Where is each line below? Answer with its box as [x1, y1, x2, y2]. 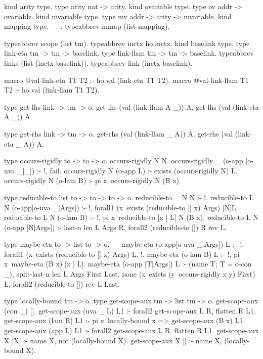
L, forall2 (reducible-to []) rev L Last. [4, 278, 120, 289]
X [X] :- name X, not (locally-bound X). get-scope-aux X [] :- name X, [4, 335, 222, 345]
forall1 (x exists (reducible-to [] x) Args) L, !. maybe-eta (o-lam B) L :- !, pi [4, 248, 240, 259]
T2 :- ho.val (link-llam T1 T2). [4, 84, 100, 95]
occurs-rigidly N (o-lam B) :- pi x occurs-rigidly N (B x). [4, 175, 181, 186]
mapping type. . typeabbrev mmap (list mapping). [4, 21, 170, 31]
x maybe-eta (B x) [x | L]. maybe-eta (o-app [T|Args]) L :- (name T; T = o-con [4, 258, 252, 269]
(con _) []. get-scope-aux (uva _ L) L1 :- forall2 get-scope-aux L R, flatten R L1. [4, 305, 256, 316]
